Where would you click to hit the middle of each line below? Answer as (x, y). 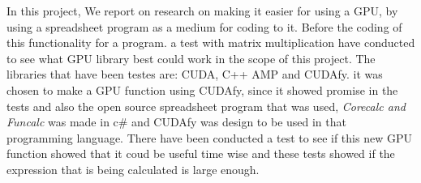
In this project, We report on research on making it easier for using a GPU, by (202, 11)
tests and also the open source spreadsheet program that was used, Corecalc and (206, 106)
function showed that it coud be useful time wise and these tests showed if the (201, 153)
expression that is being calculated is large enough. (133, 169)
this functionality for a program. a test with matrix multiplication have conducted (211, 43)
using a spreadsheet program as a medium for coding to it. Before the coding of (204, 26)
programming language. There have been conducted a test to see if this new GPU (209, 137)
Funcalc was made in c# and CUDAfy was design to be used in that (176, 122)
